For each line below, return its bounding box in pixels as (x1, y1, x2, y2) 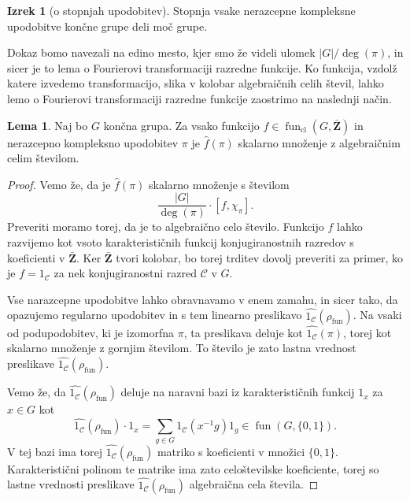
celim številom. (7, 150, 79, 166)
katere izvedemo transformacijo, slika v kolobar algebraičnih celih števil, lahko (7, 75, 384, 91)
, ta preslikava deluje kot (183, 324, 303, 340)
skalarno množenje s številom (149, 176, 290, 192)
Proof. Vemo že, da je (7, 176, 111, 192)
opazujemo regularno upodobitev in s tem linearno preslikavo (7, 306, 302, 323)
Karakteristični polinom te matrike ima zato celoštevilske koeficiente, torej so (7, 460, 379, 477)
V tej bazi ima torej (7, 443, 102, 459)
